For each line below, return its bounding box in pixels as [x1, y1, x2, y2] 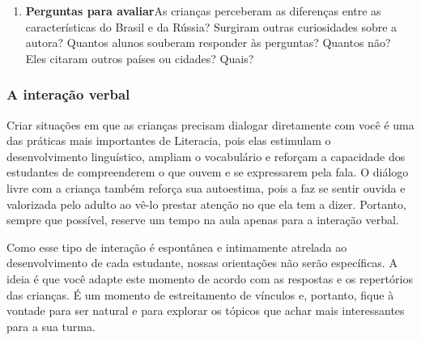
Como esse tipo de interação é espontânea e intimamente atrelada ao [6, 238, 347, 255]
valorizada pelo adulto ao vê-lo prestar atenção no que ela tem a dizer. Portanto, [6, 195, 406, 212]
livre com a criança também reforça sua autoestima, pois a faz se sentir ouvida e [6, 179, 406, 196]
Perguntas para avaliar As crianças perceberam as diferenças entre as [25, 2, 381, 19]
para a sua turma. [6, 317, 96, 334]
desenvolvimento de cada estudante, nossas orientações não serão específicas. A [6, 254, 398, 271]
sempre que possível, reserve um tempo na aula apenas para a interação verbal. [6, 211, 399, 228]
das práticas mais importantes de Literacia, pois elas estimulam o [6, 132, 331, 149]
